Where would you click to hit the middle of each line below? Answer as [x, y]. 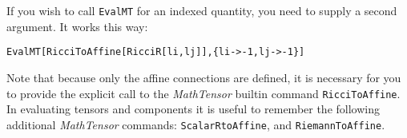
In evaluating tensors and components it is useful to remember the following [193, 109]
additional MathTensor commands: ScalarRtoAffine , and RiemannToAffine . [196, 124]
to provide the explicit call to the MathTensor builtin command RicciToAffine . [203, 93]
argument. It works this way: [77, 26]
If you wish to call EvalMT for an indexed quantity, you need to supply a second [202, 10]
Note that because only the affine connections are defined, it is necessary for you [204, 77]
